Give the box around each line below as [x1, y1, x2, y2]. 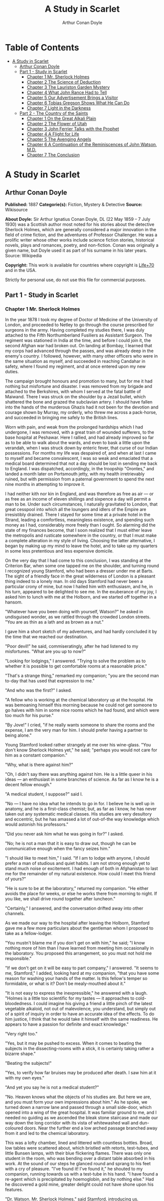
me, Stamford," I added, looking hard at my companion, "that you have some [5, 970, 159, 976]
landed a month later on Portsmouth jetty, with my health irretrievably [5, 471, 145, 477]
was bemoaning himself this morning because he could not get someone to [5, 702, 158, 708]
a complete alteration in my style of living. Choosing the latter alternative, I [5, 538, 155, 544]
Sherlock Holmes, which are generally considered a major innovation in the [5, 226, 157, 232]
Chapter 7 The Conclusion [26, 152, 80, 158]
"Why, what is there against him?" [5, 762, 73, 768]
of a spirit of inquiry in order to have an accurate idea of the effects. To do [5, 1011, 155, 1017]
